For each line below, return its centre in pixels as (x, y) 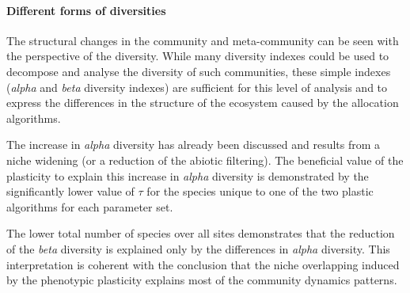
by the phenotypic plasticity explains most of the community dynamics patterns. (202, 280)
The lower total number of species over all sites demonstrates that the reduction (201, 233)
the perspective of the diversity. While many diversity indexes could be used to (198, 56)
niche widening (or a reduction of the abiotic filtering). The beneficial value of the (205, 160)
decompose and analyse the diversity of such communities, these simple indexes (199, 71)
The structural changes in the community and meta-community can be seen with (203, 40)
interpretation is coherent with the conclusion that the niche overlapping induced (203, 264)
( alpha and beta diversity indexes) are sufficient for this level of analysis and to (197, 87)
